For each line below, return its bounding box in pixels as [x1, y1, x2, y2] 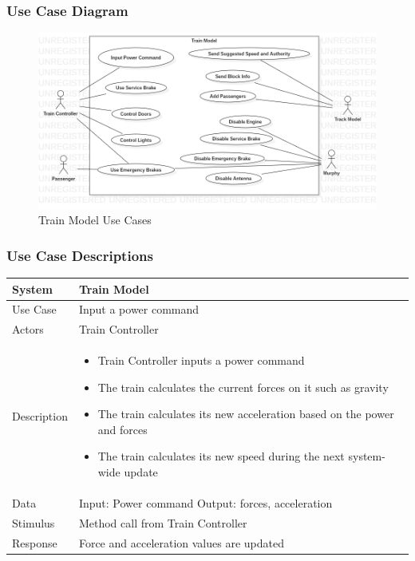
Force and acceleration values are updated [78, 534, 284, 551]
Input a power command [78, 301, 200, 318]
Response [12, 534, 57, 551]
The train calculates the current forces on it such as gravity [97, 378, 389, 395]
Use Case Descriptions [6, 245, 153, 265]
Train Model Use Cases [38, 211, 152, 228]
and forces [97, 421, 148, 437]
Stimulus [12, 514, 55, 531]
